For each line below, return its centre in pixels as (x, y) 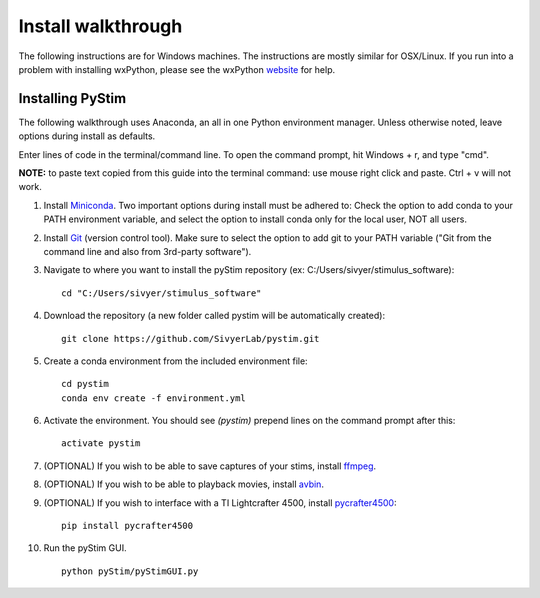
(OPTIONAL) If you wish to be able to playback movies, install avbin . (184, 484)
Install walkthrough (100, 26)
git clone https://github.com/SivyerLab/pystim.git (190, 338)
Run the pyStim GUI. (85, 548)
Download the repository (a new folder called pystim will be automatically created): (214, 316)
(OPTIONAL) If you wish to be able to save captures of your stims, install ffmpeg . (210, 466)
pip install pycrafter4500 (127, 526)
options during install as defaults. (87, 136)
